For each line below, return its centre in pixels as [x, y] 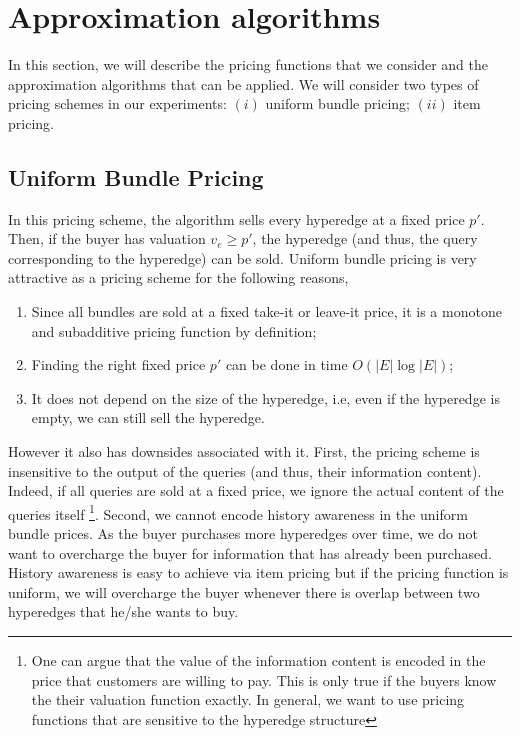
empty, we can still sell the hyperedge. [148, 417]
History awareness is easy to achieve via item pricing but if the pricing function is [258, 572]
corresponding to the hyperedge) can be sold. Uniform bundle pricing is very [242, 257]
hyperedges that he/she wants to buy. [123, 611]
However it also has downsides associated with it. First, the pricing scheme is [244, 451]
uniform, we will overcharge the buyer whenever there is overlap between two [244, 591]
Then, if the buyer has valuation [107, 238]
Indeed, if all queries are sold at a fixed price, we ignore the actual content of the [256, 490]
